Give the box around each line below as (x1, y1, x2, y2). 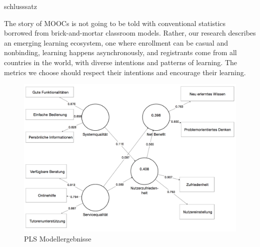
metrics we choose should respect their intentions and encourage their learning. (4, 67, 246, 77)
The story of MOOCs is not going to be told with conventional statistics (4, 18, 226, 28)
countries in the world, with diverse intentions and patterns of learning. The (4, 57, 237, 67)
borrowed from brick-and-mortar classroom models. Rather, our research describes (4, 28, 256, 38)
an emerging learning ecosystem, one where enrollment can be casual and (4, 37, 228, 48)
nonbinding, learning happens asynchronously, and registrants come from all (4, 47, 237, 58)
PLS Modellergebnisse (24, 233, 91, 243)
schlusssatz (4, 1, 37, 11)
